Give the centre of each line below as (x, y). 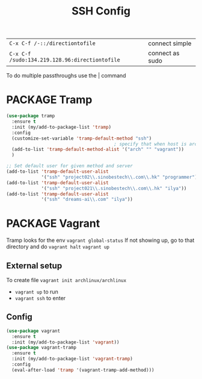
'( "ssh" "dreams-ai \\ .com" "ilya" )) (87, 200)
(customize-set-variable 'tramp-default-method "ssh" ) (82, 138)
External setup (34, 266)
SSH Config (101, 11)
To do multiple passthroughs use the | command (66, 76)
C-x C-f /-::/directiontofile (53, 44)
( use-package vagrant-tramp (41, 348)
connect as (164, 54)
